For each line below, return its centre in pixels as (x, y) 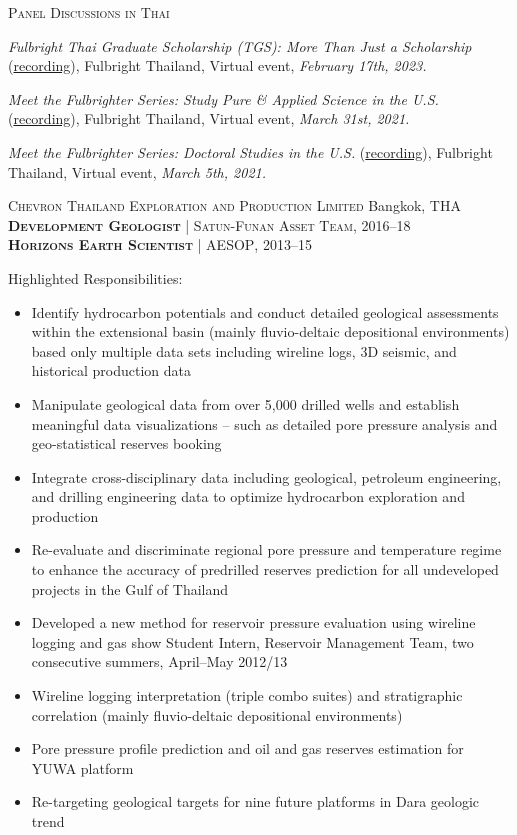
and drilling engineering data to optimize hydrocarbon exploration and (248, 496)
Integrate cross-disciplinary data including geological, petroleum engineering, (266, 476)
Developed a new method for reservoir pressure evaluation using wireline (253, 622)
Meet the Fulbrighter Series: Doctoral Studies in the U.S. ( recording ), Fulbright (250, 151)
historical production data (111, 370)
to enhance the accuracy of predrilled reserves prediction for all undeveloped (265, 569)
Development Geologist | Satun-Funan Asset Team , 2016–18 (209, 224)
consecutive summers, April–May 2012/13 (159, 661)
